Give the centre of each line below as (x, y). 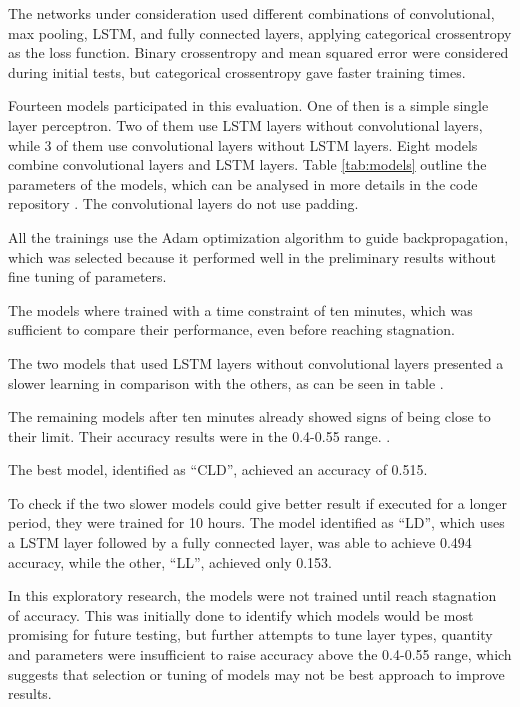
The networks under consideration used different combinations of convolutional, (251, 13)
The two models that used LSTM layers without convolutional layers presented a (256, 362)
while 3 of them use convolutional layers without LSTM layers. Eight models (243, 144)
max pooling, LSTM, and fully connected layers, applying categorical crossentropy (260, 32)
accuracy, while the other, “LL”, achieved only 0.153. (170, 561)
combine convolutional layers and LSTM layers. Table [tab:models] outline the (247, 164)
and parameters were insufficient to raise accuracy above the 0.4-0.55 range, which (260, 654)
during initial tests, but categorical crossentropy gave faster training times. (237, 71)
